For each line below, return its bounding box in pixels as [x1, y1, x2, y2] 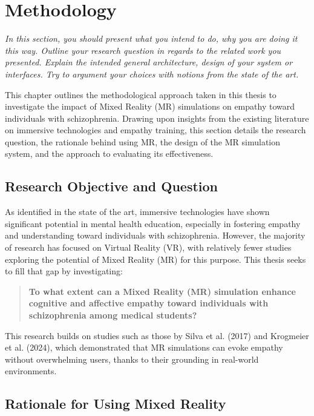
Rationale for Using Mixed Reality [5, 394, 226, 413]
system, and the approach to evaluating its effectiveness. [5, 147, 214, 160]
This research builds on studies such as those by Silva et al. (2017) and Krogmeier [5, 329, 309, 342]
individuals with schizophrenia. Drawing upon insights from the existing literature [5, 111, 309, 124]
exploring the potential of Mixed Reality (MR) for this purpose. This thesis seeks [5, 253, 306, 265]
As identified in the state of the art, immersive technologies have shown [5, 205, 270, 218]
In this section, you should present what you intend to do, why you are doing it [5, 32, 298, 45]
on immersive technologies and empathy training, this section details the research [5, 124, 306, 136]
